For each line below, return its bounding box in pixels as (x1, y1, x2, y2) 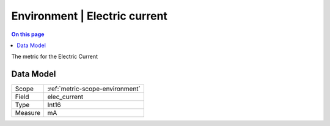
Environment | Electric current (11, 9, 168, 23)
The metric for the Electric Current (11, 53, 98, 61)
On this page (11, 31, 45, 38)
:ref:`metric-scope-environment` (47, 84, 141, 93)
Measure (15, 109, 41, 117)
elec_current (47, 92, 84, 101)
